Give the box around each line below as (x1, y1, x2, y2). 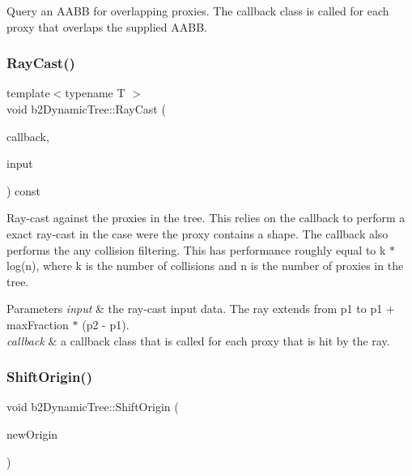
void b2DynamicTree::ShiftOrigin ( (6, 398, 179, 415)
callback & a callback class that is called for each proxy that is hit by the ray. (6, 332, 390, 349)
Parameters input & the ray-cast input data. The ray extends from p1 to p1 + (6, 300, 395, 317)
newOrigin (6, 425, 58, 442)
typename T (65, 84, 125, 101)
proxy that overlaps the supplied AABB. (6, 18, 207, 35)
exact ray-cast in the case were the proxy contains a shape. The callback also (6, 225, 389, 242)
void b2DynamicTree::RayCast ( (6, 101, 166, 117)
